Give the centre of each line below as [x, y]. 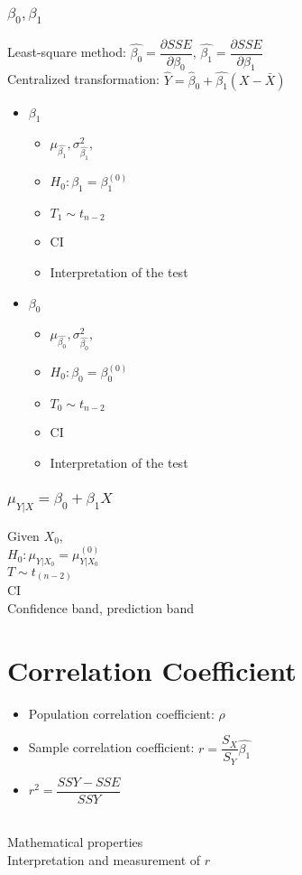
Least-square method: [67, 52]
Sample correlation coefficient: [111, 747]
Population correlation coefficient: [121, 713]
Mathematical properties [75, 842]
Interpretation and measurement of [104, 860]
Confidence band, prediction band [101, 607]
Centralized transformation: [83, 79]
